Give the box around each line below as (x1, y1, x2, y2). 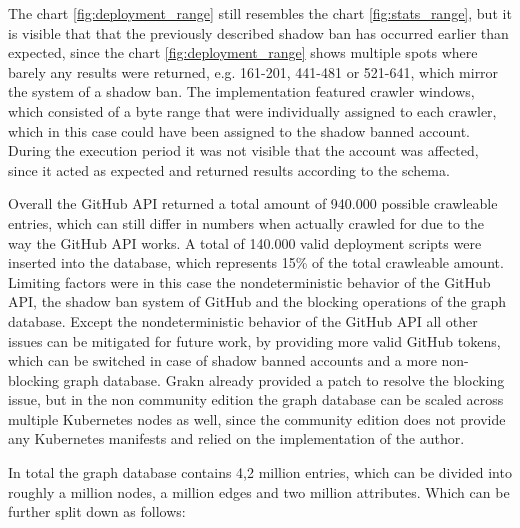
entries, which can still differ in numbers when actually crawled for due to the (8, 212, 485, 233)
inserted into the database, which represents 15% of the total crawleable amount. (8, 252, 504, 273)
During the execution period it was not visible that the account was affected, (8, 140, 479, 161)
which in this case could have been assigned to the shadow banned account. (8, 120, 470, 141)
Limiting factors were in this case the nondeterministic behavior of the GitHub (8, 271, 491, 292)
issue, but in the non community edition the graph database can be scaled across (8, 389, 504, 410)
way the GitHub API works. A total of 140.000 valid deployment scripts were (8, 232, 482, 253)
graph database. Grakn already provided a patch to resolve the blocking (63, 369, 505, 390)
